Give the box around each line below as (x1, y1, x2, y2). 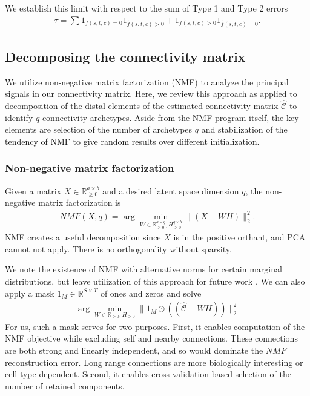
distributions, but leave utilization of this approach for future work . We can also (5, 274, 305, 287)
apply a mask (5, 286, 54, 299)
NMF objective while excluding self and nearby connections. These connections (5, 332, 298, 345)
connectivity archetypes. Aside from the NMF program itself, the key (42, 111, 299, 124)
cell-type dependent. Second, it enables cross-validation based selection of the (5, 368, 291, 380)
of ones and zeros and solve (100, 286, 202, 299)
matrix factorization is (38, 196, 121, 209)
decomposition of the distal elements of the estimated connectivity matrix (5, 99, 279, 112)
